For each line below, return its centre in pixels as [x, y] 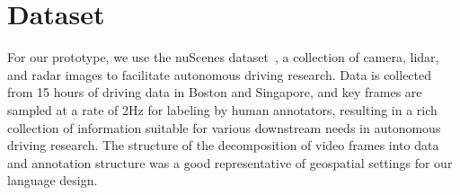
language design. [53, 180]
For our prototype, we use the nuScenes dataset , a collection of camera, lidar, [223, 57]
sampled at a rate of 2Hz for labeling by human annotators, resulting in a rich [222, 109]
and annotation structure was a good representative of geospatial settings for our [230, 162]
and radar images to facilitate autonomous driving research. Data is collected [220, 74]
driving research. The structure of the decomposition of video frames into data [223, 145]
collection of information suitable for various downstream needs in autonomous [224, 127]
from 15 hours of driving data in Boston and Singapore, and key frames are [215, 92]
